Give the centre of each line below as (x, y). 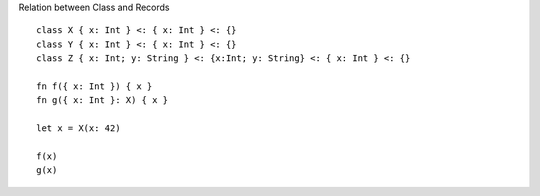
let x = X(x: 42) (78, 128)
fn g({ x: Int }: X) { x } (102, 100)
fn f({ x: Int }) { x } (94, 86)
